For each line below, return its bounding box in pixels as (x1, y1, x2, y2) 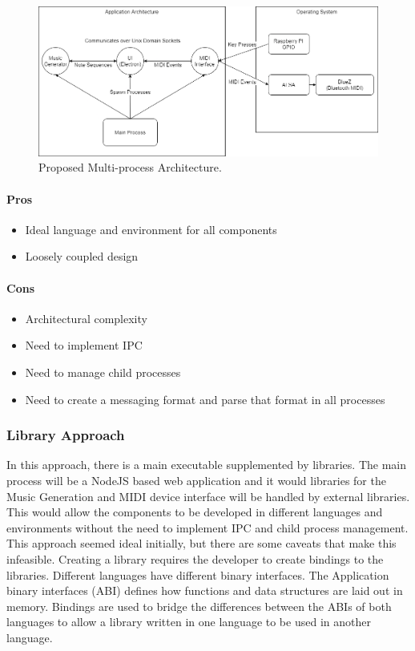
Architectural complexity (25, 309, 147, 326)
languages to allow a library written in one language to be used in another (6, 613, 371, 630)
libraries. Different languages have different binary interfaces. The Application (6, 566, 389, 583)
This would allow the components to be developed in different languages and (6, 503, 383, 520)
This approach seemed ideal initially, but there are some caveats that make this (6, 535, 397, 552)
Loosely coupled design (25, 248, 139, 265)
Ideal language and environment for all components (25, 220, 277, 237)
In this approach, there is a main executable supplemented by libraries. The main (6, 456, 407, 473)
